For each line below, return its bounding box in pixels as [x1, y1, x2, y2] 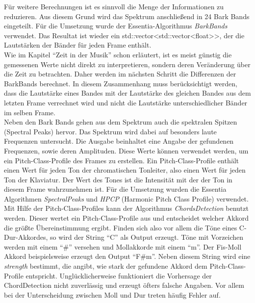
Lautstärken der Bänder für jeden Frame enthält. [4, 40, 152, 50]
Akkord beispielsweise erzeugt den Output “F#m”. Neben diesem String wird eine [4, 251, 251, 261]
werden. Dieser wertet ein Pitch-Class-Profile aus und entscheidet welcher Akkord [4, 213, 249, 223]
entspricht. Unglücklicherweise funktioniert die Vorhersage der [25, 270, 212, 280]
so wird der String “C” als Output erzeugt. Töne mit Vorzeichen [50, 232, 244, 242]
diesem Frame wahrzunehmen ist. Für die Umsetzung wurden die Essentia [4, 184, 227, 194]
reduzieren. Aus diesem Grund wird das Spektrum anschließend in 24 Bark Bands [4, 11, 250, 21]
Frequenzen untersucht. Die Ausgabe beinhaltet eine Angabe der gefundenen [4, 136, 234, 146]
